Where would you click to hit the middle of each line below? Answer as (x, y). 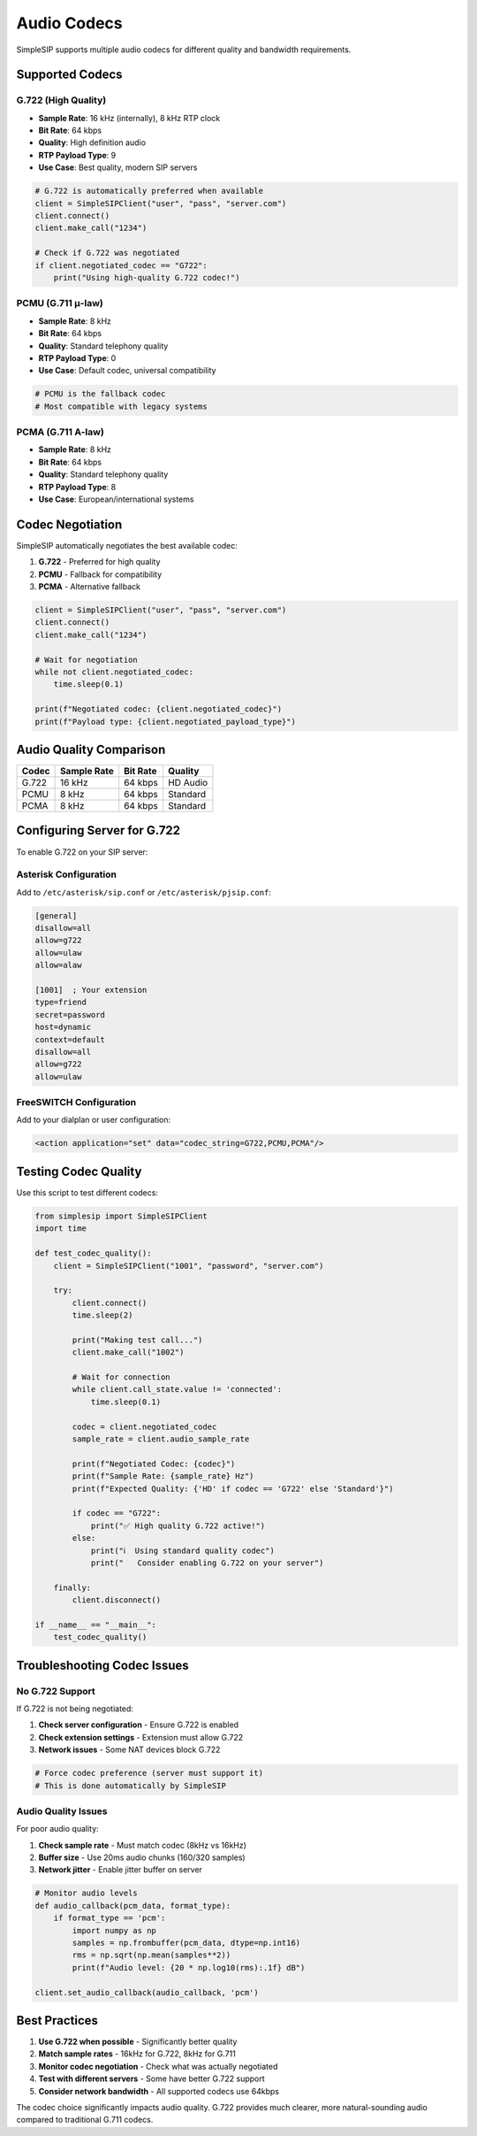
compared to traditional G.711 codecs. (85, 2120)
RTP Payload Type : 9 (77, 155)
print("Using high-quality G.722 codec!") (147, 277)
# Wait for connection (121, 1377)
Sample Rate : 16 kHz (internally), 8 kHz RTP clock (129, 118)
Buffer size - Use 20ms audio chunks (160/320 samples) (142, 1857)
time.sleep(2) (102, 1315)
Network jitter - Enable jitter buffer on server (121, 1870)
